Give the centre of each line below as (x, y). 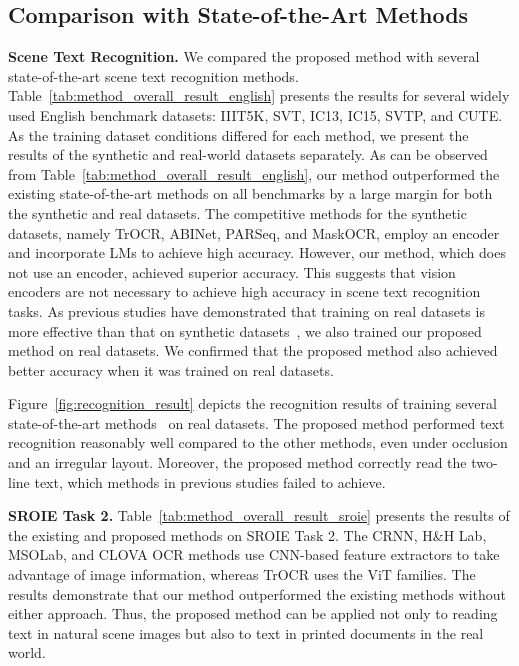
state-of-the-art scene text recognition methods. (153, 75)
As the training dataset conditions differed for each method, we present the (238, 134)
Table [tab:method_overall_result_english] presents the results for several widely (259, 95)
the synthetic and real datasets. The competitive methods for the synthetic (237, 212)
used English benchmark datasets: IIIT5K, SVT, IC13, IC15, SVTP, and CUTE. (255, 114)
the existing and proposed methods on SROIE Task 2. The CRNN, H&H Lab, (247, 534)
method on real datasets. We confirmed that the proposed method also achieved (253, 350)
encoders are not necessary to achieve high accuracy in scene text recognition (244, 291)
